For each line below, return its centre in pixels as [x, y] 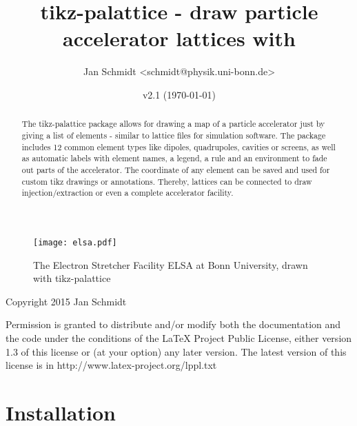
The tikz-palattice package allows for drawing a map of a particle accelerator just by [173, 124]
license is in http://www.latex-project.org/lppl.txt [111, 365]
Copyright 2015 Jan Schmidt [66, 301]
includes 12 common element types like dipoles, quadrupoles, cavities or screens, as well [178, 146]
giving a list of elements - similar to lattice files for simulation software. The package [174, 135]
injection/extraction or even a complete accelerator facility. [127, 193]
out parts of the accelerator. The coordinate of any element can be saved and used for [176, 169]
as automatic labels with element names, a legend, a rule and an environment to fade [174, 158]
